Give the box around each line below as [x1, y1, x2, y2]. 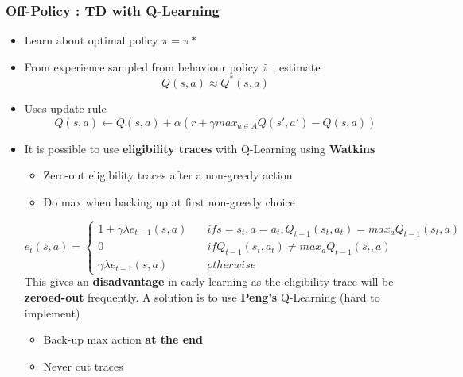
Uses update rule [24, 99, 107, 116]
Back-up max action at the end [43, 331, 204, 348]
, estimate [272, 58, 321, 75]
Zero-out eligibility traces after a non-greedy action [43, 167, 293, 183]
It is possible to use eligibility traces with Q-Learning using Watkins [24, 140, 375, 156]
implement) [24, 304, 80, 321]
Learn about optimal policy [24, 32, 158, 48]
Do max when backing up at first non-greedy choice [43, 193, 295, 210]
